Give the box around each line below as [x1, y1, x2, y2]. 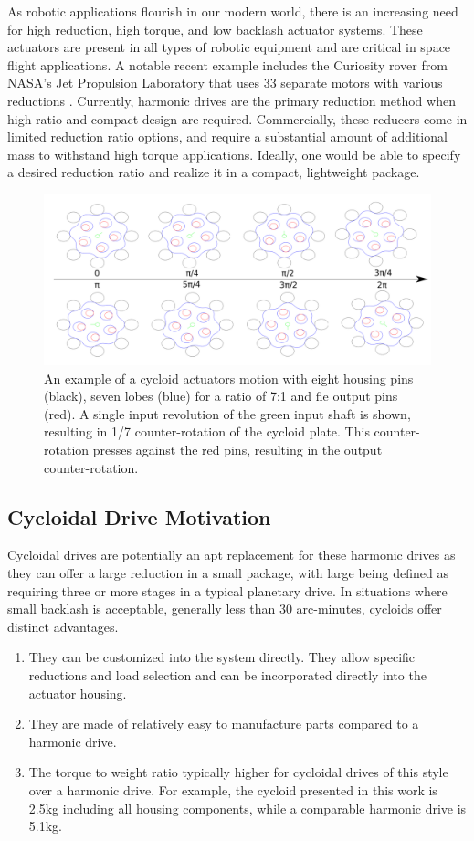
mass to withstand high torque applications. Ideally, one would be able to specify [7, 144, 461, 163]
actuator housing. [28, 683, 127, 702]
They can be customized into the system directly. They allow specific [28, 647, 416, 667]
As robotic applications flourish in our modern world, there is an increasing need [7, 2, 458, 20]
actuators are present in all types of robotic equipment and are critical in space [7, 37, 451, 57]
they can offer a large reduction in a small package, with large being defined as [7, 563, 448, 583]
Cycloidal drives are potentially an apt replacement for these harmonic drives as [7, 545, 456, 564]
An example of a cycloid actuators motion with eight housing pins [44, 368, 414, 387]
